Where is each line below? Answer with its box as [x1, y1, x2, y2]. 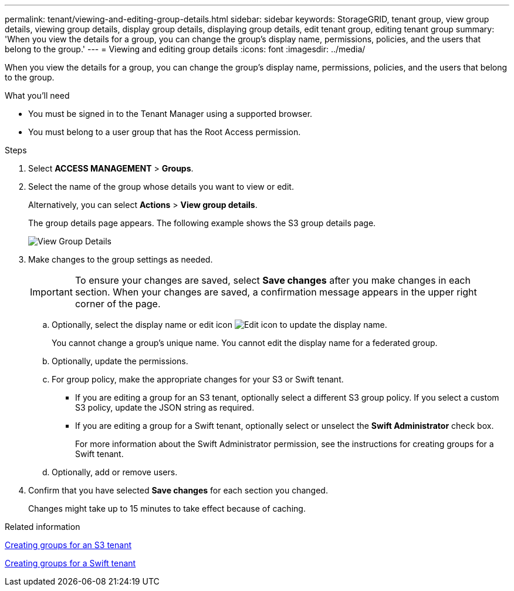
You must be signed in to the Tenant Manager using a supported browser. [28, 109, 313, 119]
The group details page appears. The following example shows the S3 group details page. [28, 218, 376, 228]
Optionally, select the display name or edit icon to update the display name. [52, 320, 387, 330]
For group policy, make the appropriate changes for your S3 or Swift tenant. [52, 374, 344, 384]
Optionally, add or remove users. [52, 467, 178, 477]
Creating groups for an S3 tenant [5, 540, 131, 550]
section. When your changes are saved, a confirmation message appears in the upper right [75, 286, 477, 298]
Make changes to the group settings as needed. [28, 254, 213, 264]
